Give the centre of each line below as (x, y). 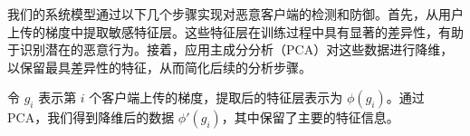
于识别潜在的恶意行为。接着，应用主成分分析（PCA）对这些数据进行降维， (230, 49)
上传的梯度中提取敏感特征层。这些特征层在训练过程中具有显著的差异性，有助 (235, 31)
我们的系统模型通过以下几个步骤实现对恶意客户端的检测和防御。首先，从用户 (235, 14)
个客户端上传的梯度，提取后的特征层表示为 (216, 97)
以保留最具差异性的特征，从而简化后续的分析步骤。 (159, 67)
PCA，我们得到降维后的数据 (91, 117)
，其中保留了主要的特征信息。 (310, 117)
